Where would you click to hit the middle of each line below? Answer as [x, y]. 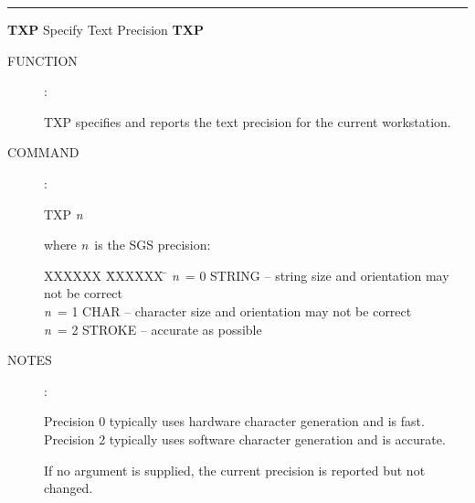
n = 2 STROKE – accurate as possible [153, 329]
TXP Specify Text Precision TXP [106, 29]
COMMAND [43, 152]
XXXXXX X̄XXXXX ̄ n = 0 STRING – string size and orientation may [247, 275]
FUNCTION [42, 60]
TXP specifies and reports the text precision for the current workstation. [248, 121]
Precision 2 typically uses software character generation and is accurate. [245, 439]
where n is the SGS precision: [127, 245]
